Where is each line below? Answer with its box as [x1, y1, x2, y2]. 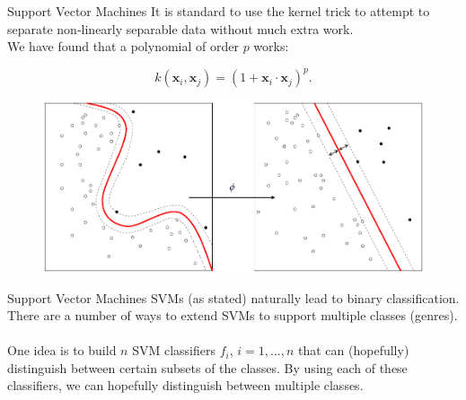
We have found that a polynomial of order [7, 37, 239, 56]
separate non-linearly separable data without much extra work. [7, 19, 354, 38]
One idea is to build [7, 341, 117, 360]
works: [253, 37, 289, 56]
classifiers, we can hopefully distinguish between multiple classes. [7, 376, 364, 395]
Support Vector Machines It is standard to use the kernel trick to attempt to [7, 2, 430, 20]
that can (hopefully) [298, 341, 409, 360]
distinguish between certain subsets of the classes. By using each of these [7, 358, 408, 377]
